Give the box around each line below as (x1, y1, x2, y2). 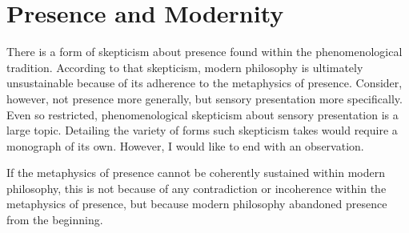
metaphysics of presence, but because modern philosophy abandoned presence (6, 195, 387, 212)
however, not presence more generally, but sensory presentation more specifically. (6, 90, 403, 106)
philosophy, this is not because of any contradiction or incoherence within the (6, 179, 387, 196)
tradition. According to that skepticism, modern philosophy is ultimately (6, 58, 363, 75)
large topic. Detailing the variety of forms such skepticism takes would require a (6, 122, 398, 139)
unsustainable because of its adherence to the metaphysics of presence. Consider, (6, 74, 403, 91)
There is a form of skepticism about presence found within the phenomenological (6, 43, 403, 60)
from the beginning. (6, 211, 103, 228)
